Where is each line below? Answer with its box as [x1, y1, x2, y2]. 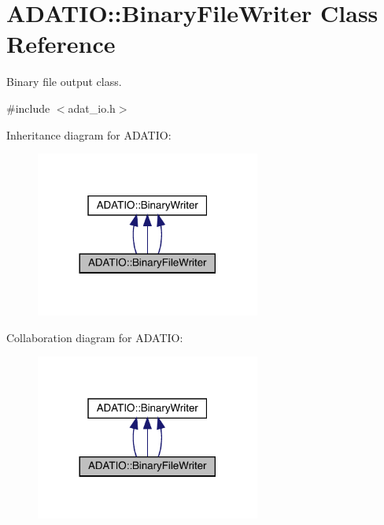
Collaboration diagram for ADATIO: [6, 329, 183, 345]
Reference [6, 28, 116, 60]
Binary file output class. [6, 73, 122, 90]
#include [6, 99, 50, 116]
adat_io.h [68, 99, 116, 116]
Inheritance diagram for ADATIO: [6, 126, 172, 143]
